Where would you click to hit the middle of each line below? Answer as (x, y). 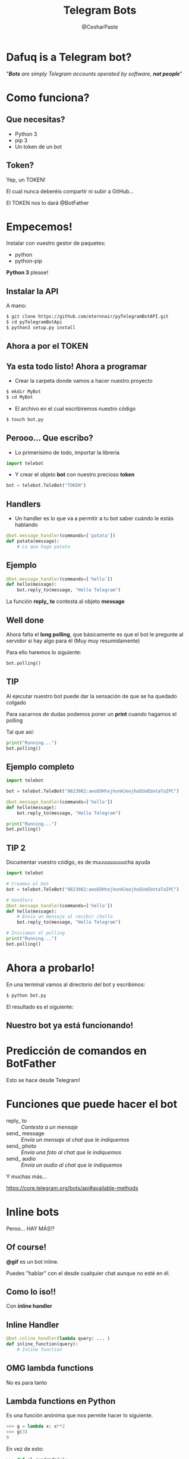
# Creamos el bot (28, 884)
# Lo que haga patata (43, 546)
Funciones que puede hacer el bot (92, 1104)
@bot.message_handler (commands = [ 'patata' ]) (61, 536)
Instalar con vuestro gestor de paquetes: (56, 243)
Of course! (26, 1247)
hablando (26, 525)
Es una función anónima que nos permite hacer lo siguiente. (80, 1416)
